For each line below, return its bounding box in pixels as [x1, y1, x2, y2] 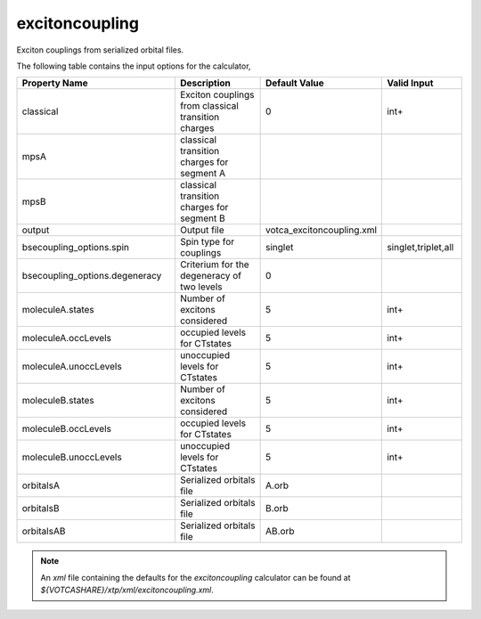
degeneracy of [179, 270, 242, 282]
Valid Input [387, 77, 434, 89]
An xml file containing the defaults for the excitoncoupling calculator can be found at [40, 572, 351, 582]
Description [179, 77, 232, 89]
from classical [179, 100, 240, 112]
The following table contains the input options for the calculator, [16, 61, 251, 71]
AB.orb [265, 525, 295, 538]
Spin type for [179, 236, 235, 248]
